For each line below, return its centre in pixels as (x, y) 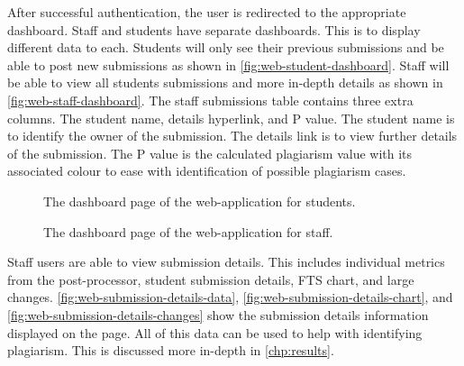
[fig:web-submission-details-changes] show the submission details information (218, 314)
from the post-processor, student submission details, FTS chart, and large (211, 279)
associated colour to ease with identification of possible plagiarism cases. (207, 171)
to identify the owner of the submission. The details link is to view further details (232, 136)
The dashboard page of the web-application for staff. (188, 231)
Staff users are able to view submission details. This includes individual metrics (226, 262)
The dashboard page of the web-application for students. (200, 201)
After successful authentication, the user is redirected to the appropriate (207, 12)
